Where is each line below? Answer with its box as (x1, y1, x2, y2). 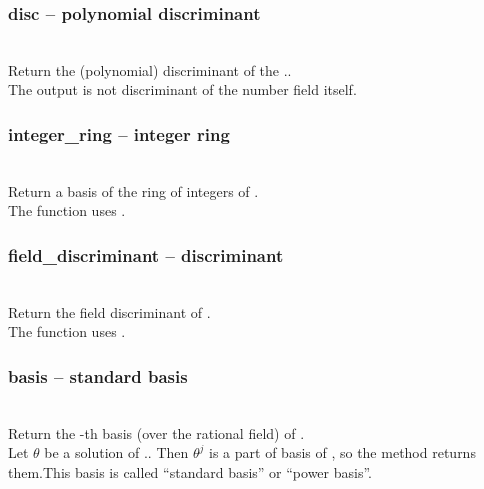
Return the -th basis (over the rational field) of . (8, 422, 305, 443)
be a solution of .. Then (44, 442, 189, 463)
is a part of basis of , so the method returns (209, 442, 476, 463)
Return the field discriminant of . (8, 301, 211, 322)
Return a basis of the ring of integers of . (8, 180, 259, 201)
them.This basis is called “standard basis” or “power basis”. (8, 462, 372, 482)
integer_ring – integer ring (8, 121, 230, 146)
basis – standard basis (8, 363, 188, 388)
